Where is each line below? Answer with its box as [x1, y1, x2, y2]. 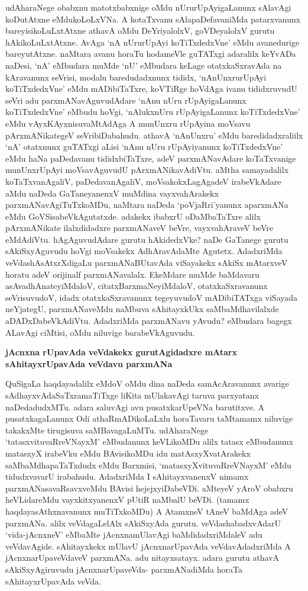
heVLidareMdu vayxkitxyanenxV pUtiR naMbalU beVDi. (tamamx [5, 493, 249, 506]
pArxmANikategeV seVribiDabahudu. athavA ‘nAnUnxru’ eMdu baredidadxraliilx [5, 129, 303, 141]
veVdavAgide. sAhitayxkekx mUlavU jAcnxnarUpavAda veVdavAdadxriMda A [5, 539, 291, 552]
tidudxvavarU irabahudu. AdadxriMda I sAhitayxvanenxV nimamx [5, 470, 249, 483]
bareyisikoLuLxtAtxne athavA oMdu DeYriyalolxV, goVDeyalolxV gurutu [5, 24, 275, 37]
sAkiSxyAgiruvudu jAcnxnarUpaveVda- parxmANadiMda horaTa [5, 563, 242, 575]
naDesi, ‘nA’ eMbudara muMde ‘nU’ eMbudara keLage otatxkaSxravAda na [5, 59, 282, 71]
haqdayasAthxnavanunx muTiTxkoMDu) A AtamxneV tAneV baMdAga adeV [5, 505, 288, 517]
